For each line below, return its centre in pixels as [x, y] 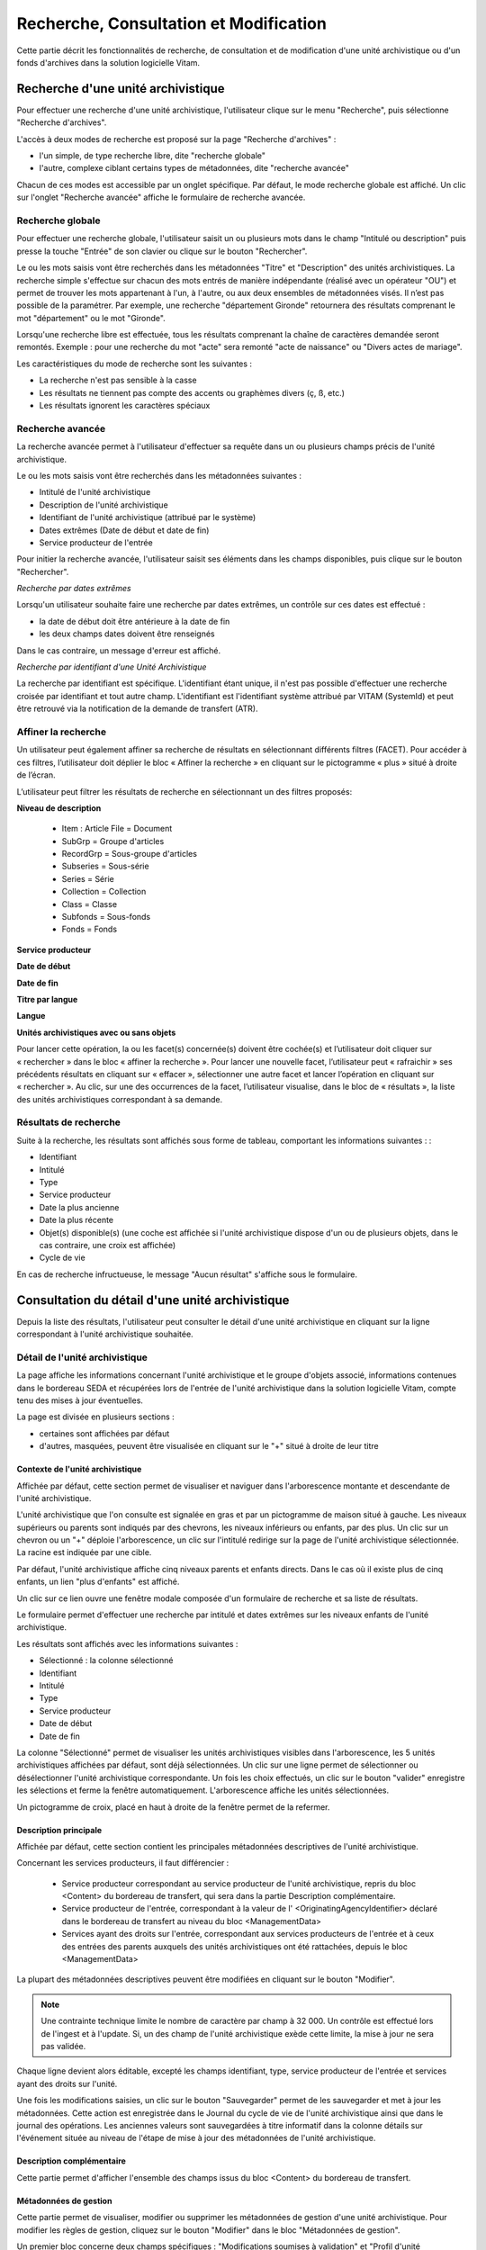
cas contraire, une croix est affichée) [107, 1245]
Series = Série [88, 878]
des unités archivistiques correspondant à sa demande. [120, 1099]
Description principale [59, 1830]
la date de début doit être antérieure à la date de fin [135, 621]
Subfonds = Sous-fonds [106, 917]
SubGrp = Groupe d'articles [113, 841]
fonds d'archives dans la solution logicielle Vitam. [108, 62]
